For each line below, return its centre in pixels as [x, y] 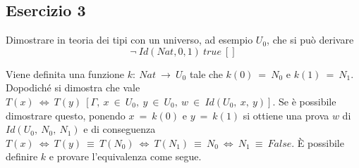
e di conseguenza [120, 129]
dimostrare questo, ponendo [66, 115]
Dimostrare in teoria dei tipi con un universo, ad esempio [129, 40]
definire [22, 156]
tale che [206, 73]
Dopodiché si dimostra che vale [73, 88]
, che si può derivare [310, 40]
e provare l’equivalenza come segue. [125, 156]
